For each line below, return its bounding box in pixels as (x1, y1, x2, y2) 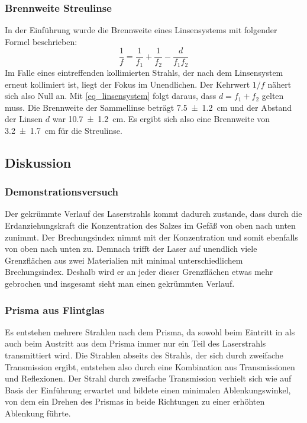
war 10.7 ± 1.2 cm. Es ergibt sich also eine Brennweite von (52, 113, 270, 125)
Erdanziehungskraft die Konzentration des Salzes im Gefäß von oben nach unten (5, 219, 296, 232)
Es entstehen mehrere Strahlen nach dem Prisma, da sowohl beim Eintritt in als (5, 325, 295, 338)
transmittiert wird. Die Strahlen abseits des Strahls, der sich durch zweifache (5, 349, 283, 361)
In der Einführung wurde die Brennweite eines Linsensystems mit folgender (5, 24, 277, 36)
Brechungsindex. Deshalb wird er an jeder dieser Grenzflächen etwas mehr (5, 265, 273, 278)
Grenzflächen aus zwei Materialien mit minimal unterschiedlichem (5, 254, 243, 266)
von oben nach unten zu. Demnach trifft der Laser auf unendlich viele (5, 242, 257, 255)
